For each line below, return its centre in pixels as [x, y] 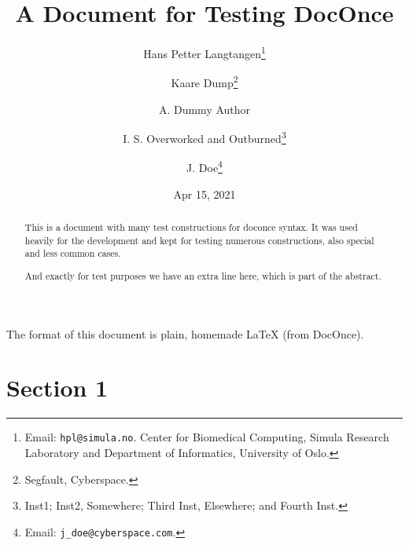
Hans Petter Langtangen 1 [204, 52]
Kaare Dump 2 [204, 82]
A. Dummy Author [204, 109]
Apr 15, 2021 [204, 194]
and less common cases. [73, 253]
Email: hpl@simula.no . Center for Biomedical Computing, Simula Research [207, 437]
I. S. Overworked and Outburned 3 [204, 137]
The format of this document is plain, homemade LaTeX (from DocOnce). [185, 333]
